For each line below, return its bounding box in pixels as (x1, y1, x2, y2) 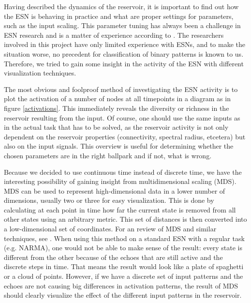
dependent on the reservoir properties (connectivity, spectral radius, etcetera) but (4, 131, 246, 141)
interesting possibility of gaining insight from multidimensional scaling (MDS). (4, 176, 236, 186)
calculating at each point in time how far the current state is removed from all (4, 204, 236, 214)
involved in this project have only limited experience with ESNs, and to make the (4, 39, 245, 49)
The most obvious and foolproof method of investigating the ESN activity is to (4, 84, 238, 94)
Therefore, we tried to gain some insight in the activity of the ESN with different (4, 58, 244, 68)
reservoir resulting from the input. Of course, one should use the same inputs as (4, 112, 240, 122)
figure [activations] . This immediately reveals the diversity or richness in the (4, 103, 229, 113)
